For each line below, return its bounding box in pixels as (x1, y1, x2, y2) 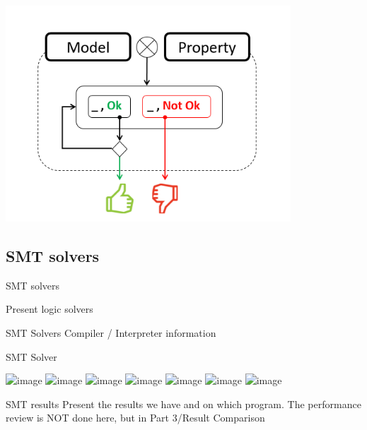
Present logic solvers (6, 301, 93, 316)
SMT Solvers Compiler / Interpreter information (6, 326, 216, 340)
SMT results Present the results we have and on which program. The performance (6, 396, 361, 411)
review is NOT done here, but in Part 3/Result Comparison (6, 410, 265, 425)
